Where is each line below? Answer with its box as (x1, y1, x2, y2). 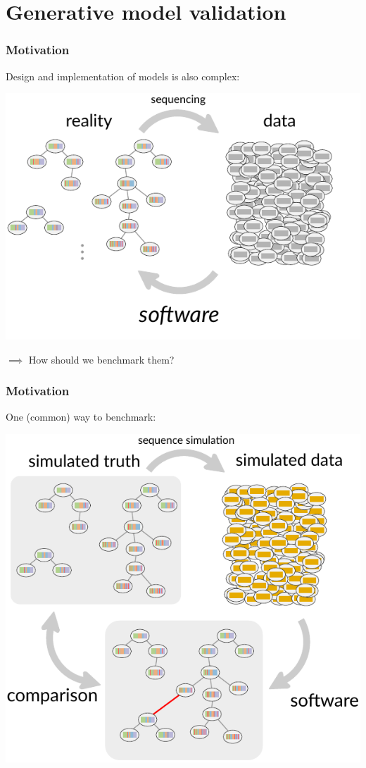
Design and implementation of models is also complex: (6, 68, 240, 83)
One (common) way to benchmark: (6, 409, 156, 424)
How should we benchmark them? (28, 352, 175, 366)
